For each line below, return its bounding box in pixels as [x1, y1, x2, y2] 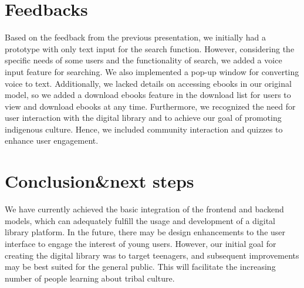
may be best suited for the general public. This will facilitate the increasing [5, 260, 276, 273]
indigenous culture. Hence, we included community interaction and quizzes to [5, 123, 283, 135]
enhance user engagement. [5, 134, 99, 147]
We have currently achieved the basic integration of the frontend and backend [5, 203, 284, 215]
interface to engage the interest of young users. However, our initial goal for [5, 237, 276, 249]
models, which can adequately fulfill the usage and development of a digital [5, 214, 276, 226]
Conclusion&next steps [5, 169, 194, 193]
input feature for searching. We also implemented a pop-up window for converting [5, 65, 299, 77]
